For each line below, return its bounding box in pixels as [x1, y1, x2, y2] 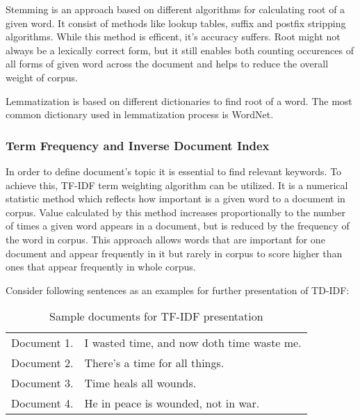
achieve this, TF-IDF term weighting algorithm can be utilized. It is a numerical [6, 177, 348, 192]
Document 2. [11, 355, 74, 371]
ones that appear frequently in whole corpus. [6, 259, 196, 274]
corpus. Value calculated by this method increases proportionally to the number [6, 204, 345, 219]
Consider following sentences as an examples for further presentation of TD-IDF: [6, 282, 350, 297]
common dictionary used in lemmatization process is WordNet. [6, 107, 274, 122]
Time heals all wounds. [84, 375, 197, 391]
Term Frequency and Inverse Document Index [6, 136, 270, 154]
